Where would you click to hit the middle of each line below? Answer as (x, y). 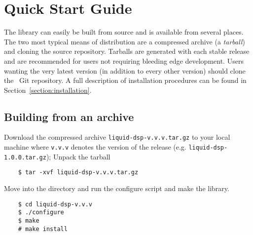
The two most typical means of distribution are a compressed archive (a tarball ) (125, 41)
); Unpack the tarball (78, 156)
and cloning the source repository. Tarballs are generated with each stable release (127, 51)
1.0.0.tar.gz (25, 157)
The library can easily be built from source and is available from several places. (124, 32)
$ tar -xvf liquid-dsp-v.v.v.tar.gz (78, 173)
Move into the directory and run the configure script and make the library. (117, 188)
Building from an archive (69, 116)
